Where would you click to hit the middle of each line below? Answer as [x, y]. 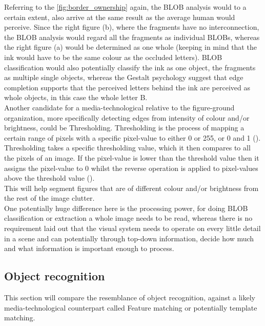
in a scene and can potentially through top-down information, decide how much [129, 238]
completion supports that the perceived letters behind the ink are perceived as [127, 87]
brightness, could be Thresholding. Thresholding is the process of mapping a [124, 128]
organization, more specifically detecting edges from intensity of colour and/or [127, 117]
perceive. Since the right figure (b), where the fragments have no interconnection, [132, 27]
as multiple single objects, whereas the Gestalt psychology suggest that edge [124, 77]
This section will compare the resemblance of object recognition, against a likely [130, 298]
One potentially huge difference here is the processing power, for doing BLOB [126, 208]
